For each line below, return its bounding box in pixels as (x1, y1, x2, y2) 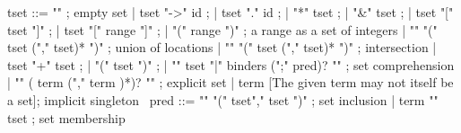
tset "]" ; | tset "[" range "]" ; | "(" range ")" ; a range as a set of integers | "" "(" (7, 20, 438, 39)
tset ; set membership (7, 108, 126, 127)
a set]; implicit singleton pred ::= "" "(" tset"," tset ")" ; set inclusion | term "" (7, 90, 439, 109)
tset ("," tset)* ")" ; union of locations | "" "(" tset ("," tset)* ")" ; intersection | (7, 38, 437, 57)
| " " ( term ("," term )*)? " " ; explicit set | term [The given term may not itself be (7, 73, 454, 92)
